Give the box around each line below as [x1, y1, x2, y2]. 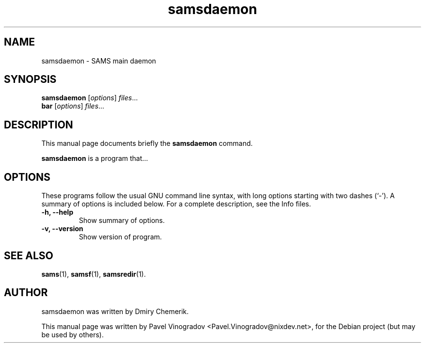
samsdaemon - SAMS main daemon [41, 56, 156, 65]
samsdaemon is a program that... [41, 154, 148, 163]
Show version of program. [79, 233, 162, 241]
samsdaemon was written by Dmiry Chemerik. [41, 307, 189, 315]
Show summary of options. [79, 216, 165, 225]
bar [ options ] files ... [41, 102, 104, 110]
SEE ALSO [4, 249, 53, 262]
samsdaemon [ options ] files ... [41, 94, 138, 102]
